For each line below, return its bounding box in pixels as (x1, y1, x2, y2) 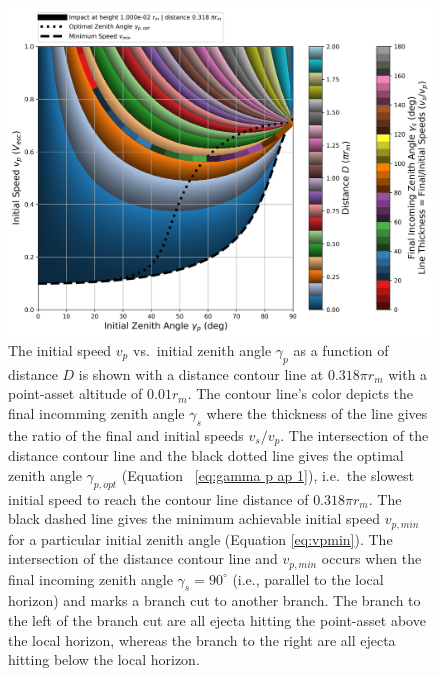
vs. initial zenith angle (132, 339, 272, 360)
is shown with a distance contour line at (78, 363, 324, 384)
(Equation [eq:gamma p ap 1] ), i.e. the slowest (121, 464, 414, 485)
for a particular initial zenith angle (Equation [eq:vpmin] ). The (8, 528, 393, 549)
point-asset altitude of (8, 383, 143, 404)
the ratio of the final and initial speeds (8, 424, 244, 445)
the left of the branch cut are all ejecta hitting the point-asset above (8, 610, 426, 631)
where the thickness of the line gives (206, 402, 428, 423)
